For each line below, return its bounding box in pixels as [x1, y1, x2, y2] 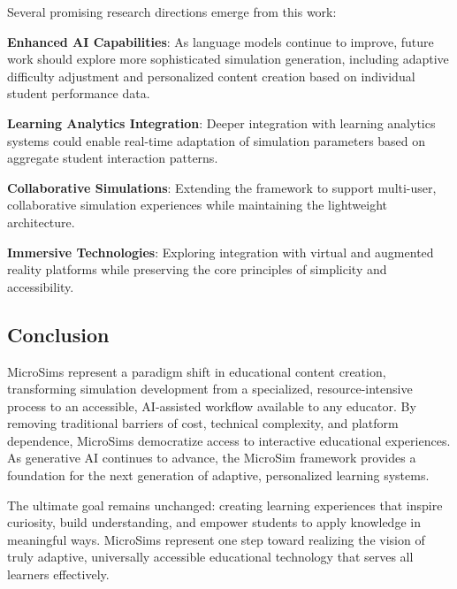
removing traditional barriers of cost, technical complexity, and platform [7, 414, 399, 432]
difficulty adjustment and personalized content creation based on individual [7, 66, 415, 85]
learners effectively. [7, 565, 110, 584]
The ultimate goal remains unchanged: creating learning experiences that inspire [7, 495, 443, 514]
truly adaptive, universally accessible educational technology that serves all [7, 547, 414, 566]
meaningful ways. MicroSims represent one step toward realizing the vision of [7, 530, 425, 548]
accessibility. [7, 277, 74, 295]
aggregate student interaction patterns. [7, 149, 218, 167]
